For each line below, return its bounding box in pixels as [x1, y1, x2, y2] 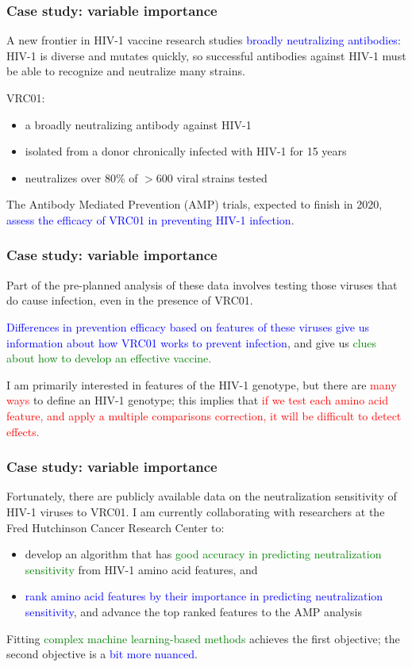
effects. [6, 423, 40, 439]
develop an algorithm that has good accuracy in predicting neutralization [25, 546, 382, 562]
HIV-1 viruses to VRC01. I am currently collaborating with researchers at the [6, 503, 385, 519]
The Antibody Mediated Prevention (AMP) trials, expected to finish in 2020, [6, 196, 383, 213]
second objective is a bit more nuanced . [6, 646, 198, 662]
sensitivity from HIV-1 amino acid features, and [25, 561, 258, 577]
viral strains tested [176, 169, 268, 186]
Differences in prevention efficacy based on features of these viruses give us [6, 318, 369, 335]
